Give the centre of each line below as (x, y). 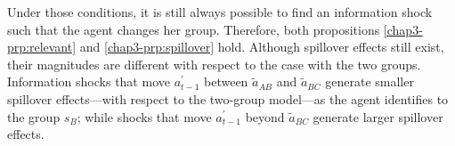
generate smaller (370, 81)
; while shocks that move (144, 116)
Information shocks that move (89, 81)
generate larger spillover (378, 116)
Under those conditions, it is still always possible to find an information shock (220, 12)
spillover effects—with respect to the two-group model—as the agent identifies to (228, 98)
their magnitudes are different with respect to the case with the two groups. (214, 64)
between (226, 81)
